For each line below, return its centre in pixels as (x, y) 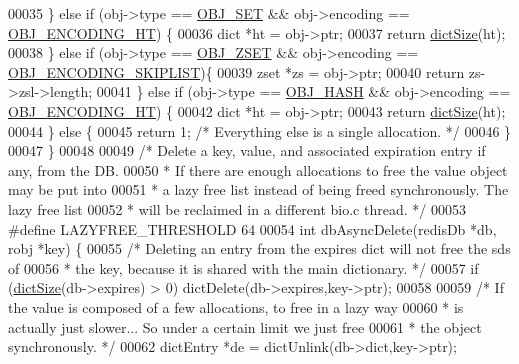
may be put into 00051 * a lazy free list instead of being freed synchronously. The (258, 189)
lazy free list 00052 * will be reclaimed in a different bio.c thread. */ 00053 (237, 208)
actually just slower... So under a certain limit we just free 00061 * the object (245, 326)
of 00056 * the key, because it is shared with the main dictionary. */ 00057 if (243, 267)
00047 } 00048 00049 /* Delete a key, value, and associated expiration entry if (247, 150)
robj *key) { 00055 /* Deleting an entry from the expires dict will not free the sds (259, 248)
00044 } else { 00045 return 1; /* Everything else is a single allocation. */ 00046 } (260, 130)
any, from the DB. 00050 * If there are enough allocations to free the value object (258, 169)
